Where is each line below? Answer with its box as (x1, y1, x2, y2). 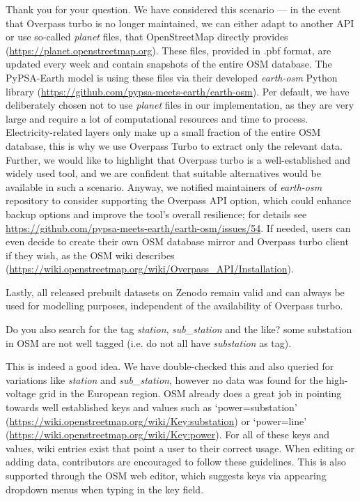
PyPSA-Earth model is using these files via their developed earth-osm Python (6, 70, 338, 84)
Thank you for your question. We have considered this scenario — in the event (6, 2, 341, 16)
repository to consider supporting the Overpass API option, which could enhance (6, 193, 352, 208)
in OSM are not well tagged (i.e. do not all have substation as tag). (6, 335, 292, 350)
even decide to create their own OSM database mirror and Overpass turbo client (6, 234, 349, 249)
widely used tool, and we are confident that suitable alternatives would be (6, 166, 321, 180)
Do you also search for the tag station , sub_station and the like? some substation (6, 322, 352, 337)
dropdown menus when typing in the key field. (6, 481, 204, 496)
